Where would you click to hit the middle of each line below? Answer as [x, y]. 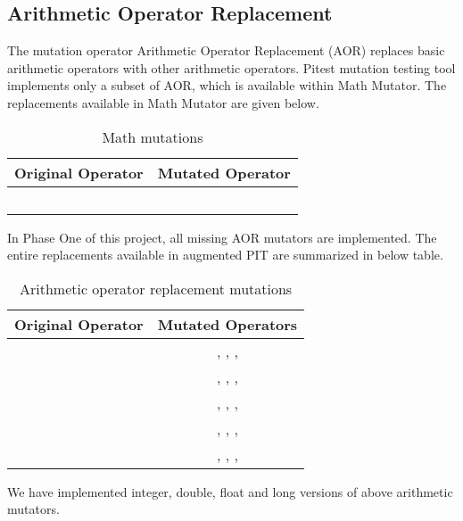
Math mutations [153, 136]
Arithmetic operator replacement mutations [156, 288]
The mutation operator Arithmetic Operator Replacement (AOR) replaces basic [226, 50]
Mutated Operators [227, 324]
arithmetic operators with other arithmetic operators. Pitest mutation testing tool [231, 67]
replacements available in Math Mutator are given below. [163, 102]
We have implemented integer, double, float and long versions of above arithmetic [230, 491]
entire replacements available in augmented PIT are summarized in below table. [225, 255]
